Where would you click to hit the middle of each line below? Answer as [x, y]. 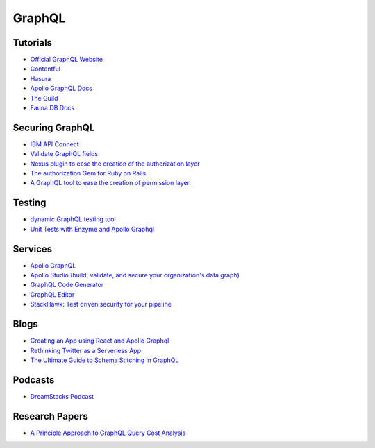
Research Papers [50, 416]
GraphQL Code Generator [67, 285]
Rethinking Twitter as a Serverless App [86, 350]
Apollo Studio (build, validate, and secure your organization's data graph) [135, 275]
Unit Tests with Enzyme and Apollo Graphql [92, 229]
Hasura [41, 78]
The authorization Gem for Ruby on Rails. [89, 173]
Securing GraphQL [54, 127]
